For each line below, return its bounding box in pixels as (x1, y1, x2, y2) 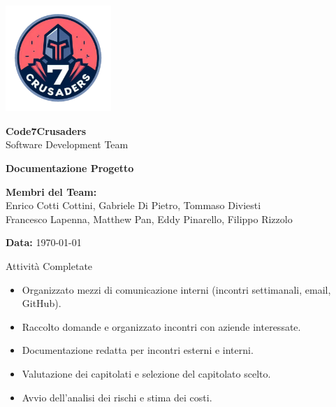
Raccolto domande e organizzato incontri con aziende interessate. (22, 319, 301, 334)
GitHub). (22, 296, 61, 310)
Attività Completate (6, 258, 93, 273)
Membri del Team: (6, 184, 97, 199)
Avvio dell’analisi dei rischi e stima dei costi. (22, 390, 212, 404)
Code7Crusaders (6, 123, 87, 138)
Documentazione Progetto (6, 160, 134, 175)
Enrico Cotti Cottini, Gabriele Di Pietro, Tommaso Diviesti (6, 198, 261, 213)
